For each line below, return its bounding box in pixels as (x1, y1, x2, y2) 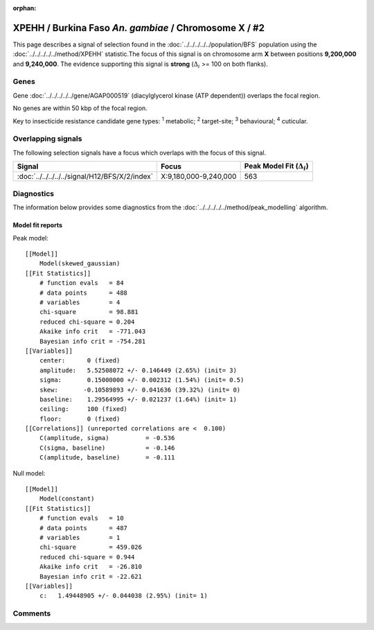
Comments (12, 609, 51, 618)
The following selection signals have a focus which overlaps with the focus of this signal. (12, 148, 267, 157)
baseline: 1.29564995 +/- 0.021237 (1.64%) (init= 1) (39, 395, 237, 403)
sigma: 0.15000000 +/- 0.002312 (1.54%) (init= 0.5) (39, 376, 244, 384)
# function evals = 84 (39, 279, 124, 287)
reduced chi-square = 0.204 (39, 317, 135, 326)
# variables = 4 (39, 299, 121, 306)
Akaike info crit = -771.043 (39, 328, 146, 335)
